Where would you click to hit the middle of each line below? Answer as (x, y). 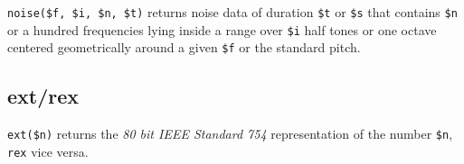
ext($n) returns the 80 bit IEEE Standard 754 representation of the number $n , (230, 134)
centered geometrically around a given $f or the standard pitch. (184, 47)
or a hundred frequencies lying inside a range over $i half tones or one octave (222, 29)
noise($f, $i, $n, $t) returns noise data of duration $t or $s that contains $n (232, 12)
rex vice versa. (48, 151)
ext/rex (43, 96)
